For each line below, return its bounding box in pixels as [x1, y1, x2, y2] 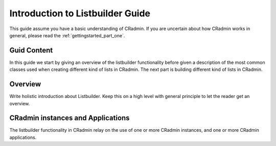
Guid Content [9, 46, 53, 55]
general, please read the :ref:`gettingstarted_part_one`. [9, 32, 125, 38]
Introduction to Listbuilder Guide [9, 8, 151, 19]
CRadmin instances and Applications [9, 114, 130, 123]
